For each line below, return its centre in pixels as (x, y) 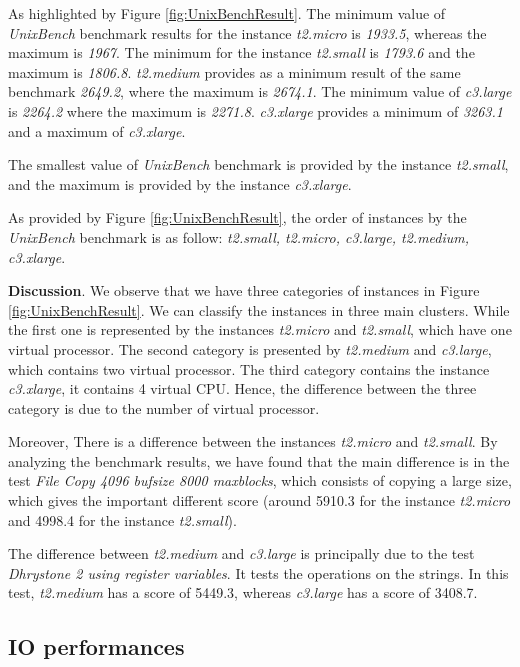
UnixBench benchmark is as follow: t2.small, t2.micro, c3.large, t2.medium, (239, 236)
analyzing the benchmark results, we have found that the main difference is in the (259, 460)
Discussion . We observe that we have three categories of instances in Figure (244, 290)
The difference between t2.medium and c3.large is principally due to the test (241, 553)
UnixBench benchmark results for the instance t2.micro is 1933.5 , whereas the (247, 32)
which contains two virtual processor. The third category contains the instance (249, 368)
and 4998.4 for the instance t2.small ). (122, 519)
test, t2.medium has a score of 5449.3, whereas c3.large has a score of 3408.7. (243, 592)
